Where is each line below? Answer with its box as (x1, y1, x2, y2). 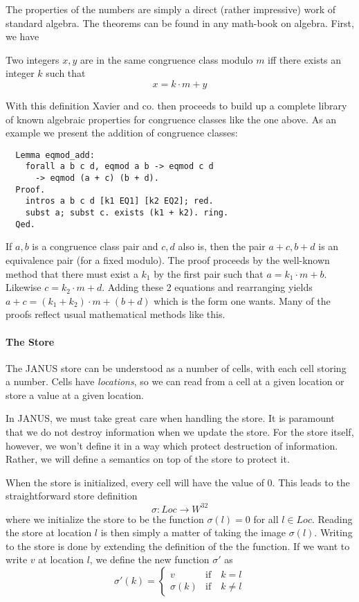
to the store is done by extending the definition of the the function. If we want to (6, 538, 350, 553)
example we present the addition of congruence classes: (6, 125, 238, 140)
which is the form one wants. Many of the (154, 293, 331, 308)
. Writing (314, 525, 353, 540)
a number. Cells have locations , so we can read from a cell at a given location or (6, 374, 344, 389)
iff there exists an (268, 52, 342, 67)
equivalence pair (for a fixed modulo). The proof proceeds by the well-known (6, 252, 330, 267)
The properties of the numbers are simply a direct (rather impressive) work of (6, 2, 336, 16)
